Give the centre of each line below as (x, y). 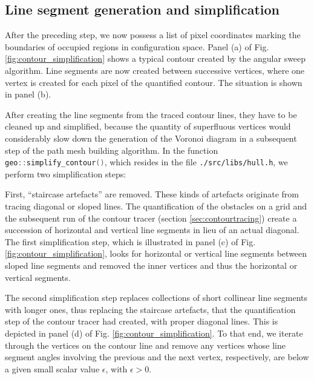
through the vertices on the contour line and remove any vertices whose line (145, 345)
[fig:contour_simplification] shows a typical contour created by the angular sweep (155, 58)
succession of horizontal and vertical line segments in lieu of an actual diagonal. (152, 230)
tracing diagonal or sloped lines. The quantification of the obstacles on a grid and (156, 206)
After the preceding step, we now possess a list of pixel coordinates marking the (153, 35)
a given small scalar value (52, 368)
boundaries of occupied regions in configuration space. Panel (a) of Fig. (137, 46)
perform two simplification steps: (66, 173)
